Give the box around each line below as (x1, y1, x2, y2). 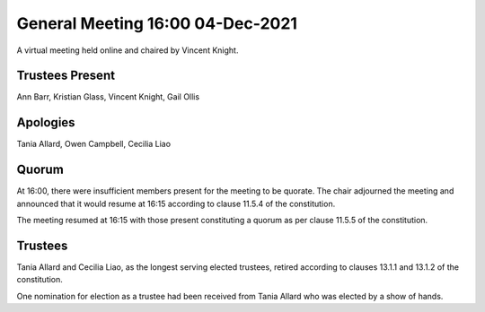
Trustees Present (16, 68, 116, 83)
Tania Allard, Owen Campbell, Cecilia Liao (16, 139, 171, 150)
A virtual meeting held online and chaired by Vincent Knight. (16, 45, 239, 56)
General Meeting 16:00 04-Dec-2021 (16, 13, 298, 33)
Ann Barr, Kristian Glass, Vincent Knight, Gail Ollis (16, 91, 200, 102)
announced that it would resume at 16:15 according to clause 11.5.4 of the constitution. (16, 198, 336, 209)
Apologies (16, 115, 75, 130)
